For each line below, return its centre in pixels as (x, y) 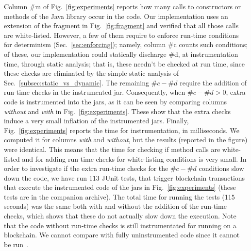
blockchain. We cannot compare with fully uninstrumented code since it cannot (122, 235)
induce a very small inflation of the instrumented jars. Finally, (96, 121)
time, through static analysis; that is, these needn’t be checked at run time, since (124, 63)
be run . (17, 244)
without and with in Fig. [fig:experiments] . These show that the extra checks (117, 111)
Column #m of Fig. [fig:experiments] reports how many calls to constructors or (123, 6)
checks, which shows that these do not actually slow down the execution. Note (120, 216)
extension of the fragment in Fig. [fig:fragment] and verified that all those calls (121, 25)
